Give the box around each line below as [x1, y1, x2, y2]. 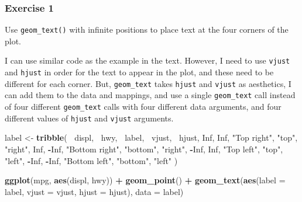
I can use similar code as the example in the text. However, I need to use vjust [5, 54, 290, 67]
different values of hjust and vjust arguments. [5, 112, 174, 124]
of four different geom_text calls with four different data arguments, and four [5, 100, 282, 113]
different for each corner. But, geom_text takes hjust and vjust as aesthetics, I [5, 77, 291, 89]
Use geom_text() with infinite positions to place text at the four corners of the [5, 23, 289, 36]
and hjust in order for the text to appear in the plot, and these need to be [5, 66, 274, 78]
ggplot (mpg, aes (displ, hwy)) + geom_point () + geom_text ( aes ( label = [5, 174, 286, 186]
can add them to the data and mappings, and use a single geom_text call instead [5, 89, 296, 101]
